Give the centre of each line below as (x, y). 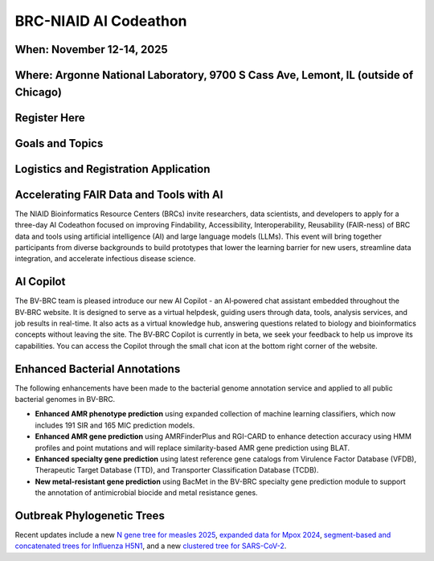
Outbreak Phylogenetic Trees (90, 516)
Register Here (50, 118)
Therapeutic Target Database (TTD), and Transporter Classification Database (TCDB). (177, 470)
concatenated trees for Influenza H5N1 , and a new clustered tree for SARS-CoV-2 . (151, 546)
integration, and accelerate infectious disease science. (105, 259)
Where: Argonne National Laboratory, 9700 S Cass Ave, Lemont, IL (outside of (214, 75)
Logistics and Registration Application (113, 169)
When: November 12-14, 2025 (91, 49)
